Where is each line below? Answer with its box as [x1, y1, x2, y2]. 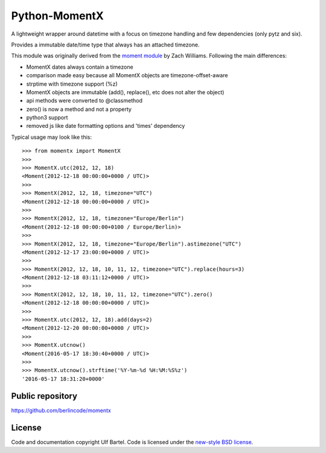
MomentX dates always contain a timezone [26, 63, 133, 71]
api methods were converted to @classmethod [26, 97, 143, 104]
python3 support [26, 114, 68, 121]
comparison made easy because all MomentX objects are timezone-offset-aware [26, 72, 228, 79]
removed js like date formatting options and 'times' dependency [26, 122, 185, 130]
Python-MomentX [11, 9, 104, 22]
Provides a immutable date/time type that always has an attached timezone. [11, 41, 200, 48]
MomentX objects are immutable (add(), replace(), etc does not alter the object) [26, 88, 225, 96]
